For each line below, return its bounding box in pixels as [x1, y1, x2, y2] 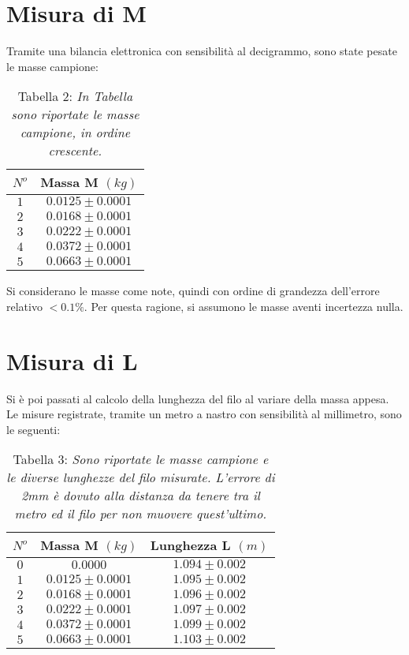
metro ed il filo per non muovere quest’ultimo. [14, 504, 267, 523]
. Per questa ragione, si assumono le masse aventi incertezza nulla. [84, 298, 403, 314]
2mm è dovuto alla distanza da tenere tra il [20, 486, 260, 505]
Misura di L [6, 344, 138, 376]
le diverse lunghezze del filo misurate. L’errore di [6, 468, 275, 487]
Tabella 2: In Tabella [17, 87, 133, 106]
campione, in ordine [20, 123, 131, 142]
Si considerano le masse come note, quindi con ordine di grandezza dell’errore [6, 283, 380, 299]
